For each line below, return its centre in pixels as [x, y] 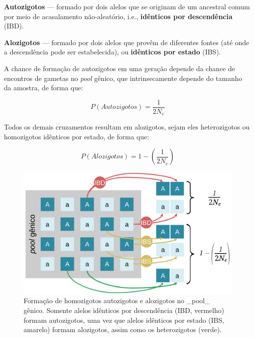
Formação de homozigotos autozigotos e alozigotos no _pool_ [117, 300]
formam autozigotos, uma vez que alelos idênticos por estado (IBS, [124, 320]
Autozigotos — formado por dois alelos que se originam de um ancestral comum [127, 6]
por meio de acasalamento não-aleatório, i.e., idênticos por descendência [118, 16]
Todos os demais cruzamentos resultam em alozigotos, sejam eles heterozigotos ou [127, 127]
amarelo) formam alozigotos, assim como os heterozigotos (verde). [123, 329]
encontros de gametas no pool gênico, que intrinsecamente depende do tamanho [123, 78]
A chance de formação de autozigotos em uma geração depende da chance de [120, 68]
